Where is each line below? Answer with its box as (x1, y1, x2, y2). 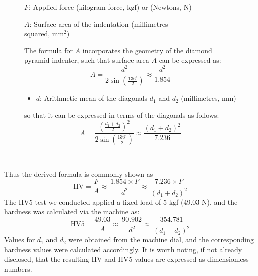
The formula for (24, 45, 73, 55)
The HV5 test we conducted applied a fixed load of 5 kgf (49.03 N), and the (4, 196, 238, 207)
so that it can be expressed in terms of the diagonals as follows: (24, 109, 219, 120)
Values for (4, 234, 35, 245)
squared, (24, 28, 50, 39)
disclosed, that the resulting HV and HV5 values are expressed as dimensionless (4, 254, 249, 264)
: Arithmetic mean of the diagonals (40, 93, 148, 103)
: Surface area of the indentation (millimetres (29, 18, 168, 29)
